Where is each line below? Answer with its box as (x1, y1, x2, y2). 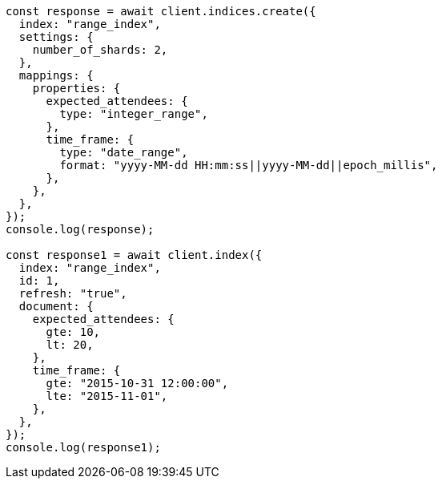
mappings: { (18, 69, 94, 82)
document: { (18, 300, 94, 313)
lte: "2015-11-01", (46, 390, 168, 402)
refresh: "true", (18, 287, 127, 300)
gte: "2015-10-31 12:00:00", (46, 377, 229, 390)
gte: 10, (46, 325, 101, 338)
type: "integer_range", (59, 107, 208, 120)
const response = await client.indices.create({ (6, 5, 316, 18)
